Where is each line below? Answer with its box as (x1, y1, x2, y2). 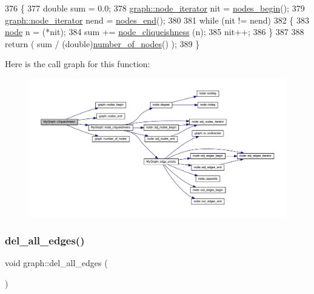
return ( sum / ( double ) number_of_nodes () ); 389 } (5, 37, 200, 50)
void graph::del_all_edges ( (5, 256, 108, 269)
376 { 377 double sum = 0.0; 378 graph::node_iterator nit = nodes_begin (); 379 (5, 2, 305, 14)
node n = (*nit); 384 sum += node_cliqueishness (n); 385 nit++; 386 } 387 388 (5, 25, 304, 38)
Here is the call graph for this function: (5, 57, 150, 70)
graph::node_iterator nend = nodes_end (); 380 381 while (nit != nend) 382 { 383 (5, 13, 309, 26)
